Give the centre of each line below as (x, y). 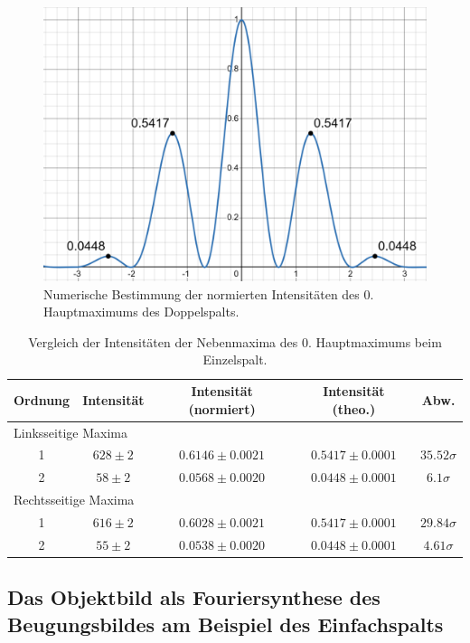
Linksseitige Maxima (70, 432)
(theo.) (354, 408)
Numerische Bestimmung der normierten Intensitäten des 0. (209, 293)
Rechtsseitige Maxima (74, 500)
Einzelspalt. (235, 359)
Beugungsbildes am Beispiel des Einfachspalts (226, 624)
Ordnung (42, 399)
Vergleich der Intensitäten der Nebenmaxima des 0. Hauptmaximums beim (235, 341)
